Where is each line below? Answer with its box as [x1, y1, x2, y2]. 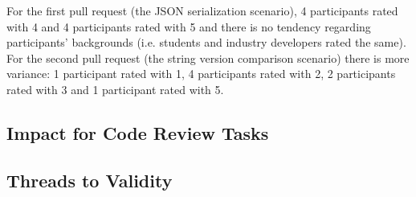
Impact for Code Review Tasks [6, 120, 269, 145]
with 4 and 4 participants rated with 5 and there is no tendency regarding [6, 18, 371, 35]
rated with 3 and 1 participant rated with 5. [6, 80, 224, 97]
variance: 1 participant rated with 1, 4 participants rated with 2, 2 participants [6, 65, 396, 82]
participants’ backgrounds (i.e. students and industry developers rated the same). [6, 34, 406, 51]
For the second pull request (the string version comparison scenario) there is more [6, 49, 410, 66]
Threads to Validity [6, 167, 173, 192]
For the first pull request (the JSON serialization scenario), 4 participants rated [6, 2, 398, 18]
